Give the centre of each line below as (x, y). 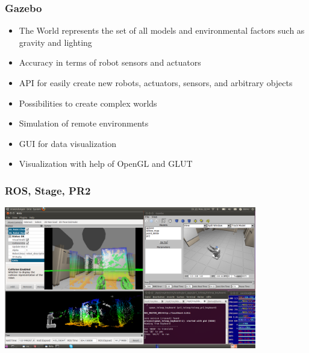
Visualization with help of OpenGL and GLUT (106, 164)
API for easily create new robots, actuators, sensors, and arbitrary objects (156, 83)
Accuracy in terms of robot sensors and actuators (110, 62)
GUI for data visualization (68, 143)
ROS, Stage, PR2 (48, 190)
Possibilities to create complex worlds (88, 103)
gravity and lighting (55, 42)
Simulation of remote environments (84, 123)
